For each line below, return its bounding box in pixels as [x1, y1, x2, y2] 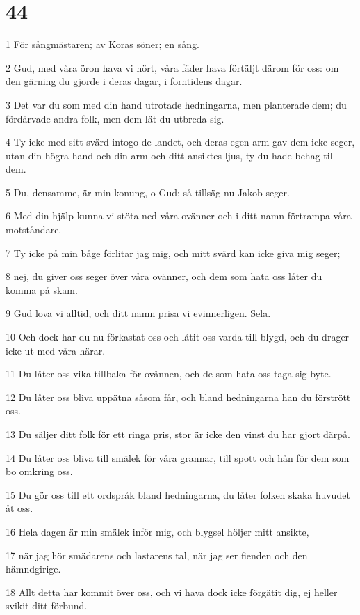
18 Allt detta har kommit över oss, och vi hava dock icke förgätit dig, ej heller [6, 584, 338, 599]
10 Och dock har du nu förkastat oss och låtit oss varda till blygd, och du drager [6, 329, 350, 344]
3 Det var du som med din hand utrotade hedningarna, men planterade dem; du [6, 97, 347, 111]
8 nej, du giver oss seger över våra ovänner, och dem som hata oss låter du [6, 269, 322, 283]
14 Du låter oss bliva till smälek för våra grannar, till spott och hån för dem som [6, 450, 350, 465]
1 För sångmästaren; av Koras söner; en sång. [6, 37, 199, 52]
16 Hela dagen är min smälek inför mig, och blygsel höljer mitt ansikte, [6, 524, 309, 538]
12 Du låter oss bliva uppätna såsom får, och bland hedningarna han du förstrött [6, 389, 351, 404]
